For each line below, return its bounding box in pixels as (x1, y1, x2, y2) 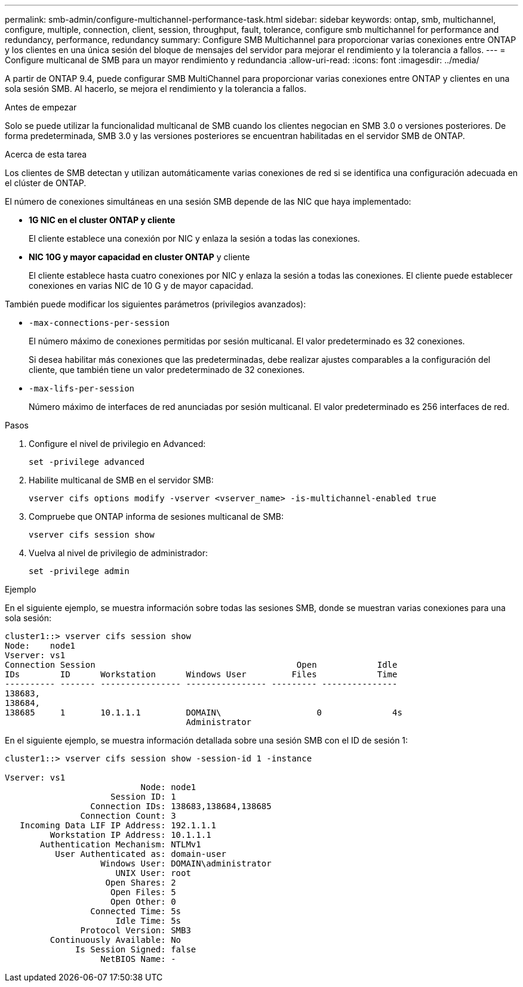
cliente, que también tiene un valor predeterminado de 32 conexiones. (29, 365, 305, 375)
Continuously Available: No (50, 935, 181, 945)
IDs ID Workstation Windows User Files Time (5, 670, 398, 679)
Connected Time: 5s (90, 906, 181, 916)
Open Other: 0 (110, 897, 176, 906)
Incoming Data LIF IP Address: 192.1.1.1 (20, 821, 217, 830)
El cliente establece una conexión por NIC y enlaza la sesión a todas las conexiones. (29, 233, 360, 243)
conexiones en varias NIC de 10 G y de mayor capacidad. (29, 280, 254, 291)
